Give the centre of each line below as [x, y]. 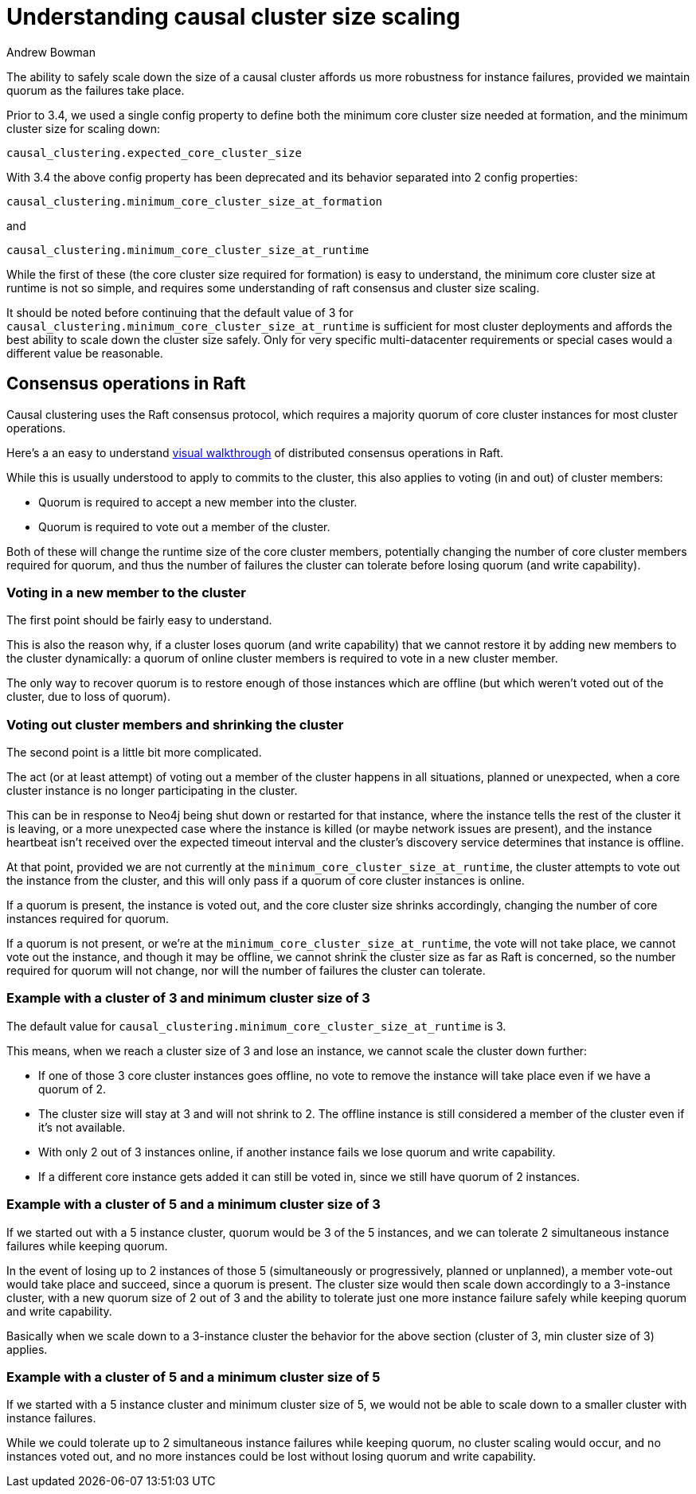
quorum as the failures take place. [96, 90]
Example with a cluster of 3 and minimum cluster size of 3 [188, 998]
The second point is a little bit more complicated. [134, 753]
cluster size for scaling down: [84, 128]
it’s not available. [82, 1127]
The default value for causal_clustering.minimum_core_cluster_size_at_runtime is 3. [256, 1026]
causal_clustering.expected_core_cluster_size [154, 153]
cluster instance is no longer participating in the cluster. [152, 791]
